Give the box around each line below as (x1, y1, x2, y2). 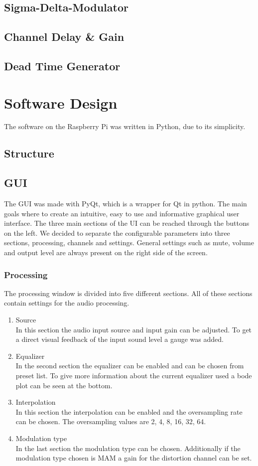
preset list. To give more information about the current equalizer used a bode (15, 370, 252, 380)
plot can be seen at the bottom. (15, 380, 113, 390)
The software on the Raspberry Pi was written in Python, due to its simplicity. (4, 121, 246, 132)
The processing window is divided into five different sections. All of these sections (4, 288, 253, 298)
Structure (4, 146, 54, 161)
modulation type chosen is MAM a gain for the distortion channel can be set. (15, 453, 252, 463)
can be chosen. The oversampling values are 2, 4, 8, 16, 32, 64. (15, 416, 206, 427)
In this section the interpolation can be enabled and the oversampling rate (15, 406, 243, 417)
